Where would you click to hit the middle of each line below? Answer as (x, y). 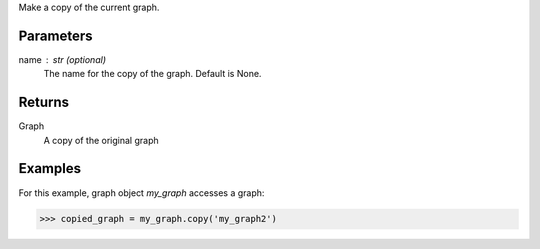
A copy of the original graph (101, 140)
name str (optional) (62, 59)
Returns (44, 102)
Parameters (55, 35)
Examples (50, 168)
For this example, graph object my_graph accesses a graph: (141, 192)
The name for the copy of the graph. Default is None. (152, 74)
